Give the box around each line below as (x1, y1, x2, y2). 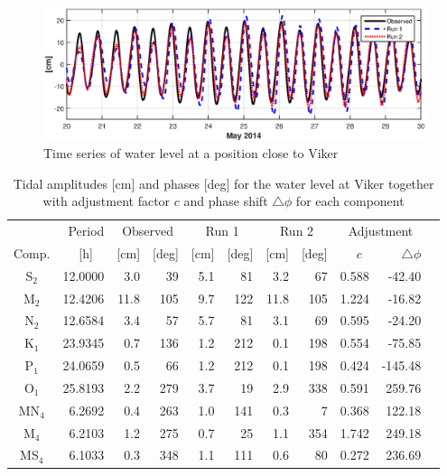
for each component (295, 191, 405, 210)
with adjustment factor (42, 191, 171, 210)
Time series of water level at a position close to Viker (43, 144, 339, 162)
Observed (122, 221, 174, 240)
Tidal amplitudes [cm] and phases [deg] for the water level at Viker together (13, 173, 434, 192)
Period (68, 221, 105, 240)
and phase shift (183, 191, 268, 210)
